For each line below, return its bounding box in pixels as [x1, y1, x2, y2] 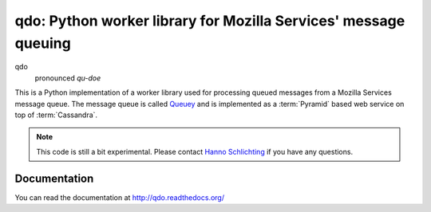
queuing [14, 34, 71, 52]
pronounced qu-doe [34, 73, 101, 83]
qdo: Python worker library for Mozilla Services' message [14, 12, 405, 29]
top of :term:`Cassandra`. [14, 110, 98, 120]
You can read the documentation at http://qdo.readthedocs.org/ [14, 192, 225, 202]
